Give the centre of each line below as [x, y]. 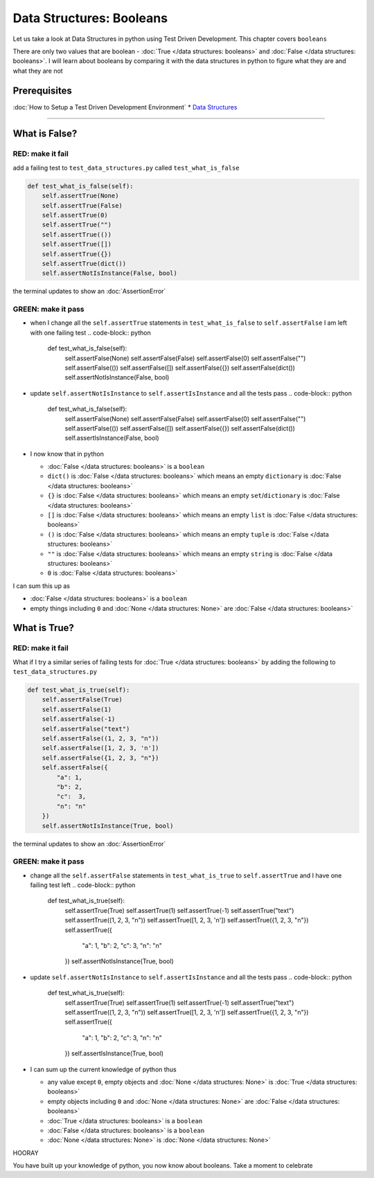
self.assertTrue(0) [75, 215]
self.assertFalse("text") [86, 729]
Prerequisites [42, 90]
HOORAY [26, 1152]
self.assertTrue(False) [82, 205]
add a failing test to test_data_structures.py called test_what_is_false [126, 168]
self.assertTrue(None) [80, 196]
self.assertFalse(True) [82, 700]
